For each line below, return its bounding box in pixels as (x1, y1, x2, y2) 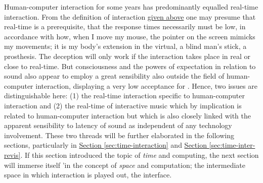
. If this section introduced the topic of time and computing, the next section (20, 149, 259, 160)
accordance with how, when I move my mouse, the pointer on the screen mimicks (4, 31, 255, 41)
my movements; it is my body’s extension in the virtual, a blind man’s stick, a (4, 41, 247, 51)
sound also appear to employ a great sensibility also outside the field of (4, 71, 225, 81)
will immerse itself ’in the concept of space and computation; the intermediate (4, 159, 245, 170)
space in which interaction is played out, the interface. (4, 169, 172, 180)
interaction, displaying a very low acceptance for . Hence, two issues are (35, 80, 257, 91)
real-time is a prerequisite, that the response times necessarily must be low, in (4, 21, 246, 32)
